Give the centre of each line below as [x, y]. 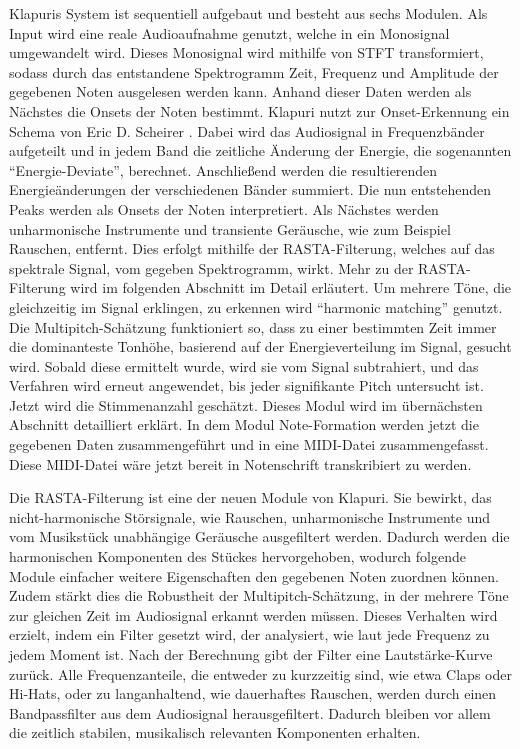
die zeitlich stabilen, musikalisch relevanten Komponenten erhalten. [215, 732]
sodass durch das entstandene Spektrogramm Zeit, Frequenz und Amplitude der [254, 71]
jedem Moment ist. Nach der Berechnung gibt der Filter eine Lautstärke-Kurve [251, 654]
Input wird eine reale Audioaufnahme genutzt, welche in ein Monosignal [229, 32]
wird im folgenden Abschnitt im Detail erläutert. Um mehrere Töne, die [291, 287]
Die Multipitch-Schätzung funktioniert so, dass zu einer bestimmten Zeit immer [253, 326]
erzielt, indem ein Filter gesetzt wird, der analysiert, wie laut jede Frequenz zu [249, 634]
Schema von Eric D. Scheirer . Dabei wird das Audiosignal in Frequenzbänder [247, 130]
